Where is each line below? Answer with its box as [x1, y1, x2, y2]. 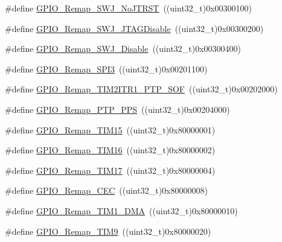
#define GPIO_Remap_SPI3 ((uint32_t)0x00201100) [5, 62, 208, 75]
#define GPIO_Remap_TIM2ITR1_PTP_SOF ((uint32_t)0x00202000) [5, 83, 278, 95]
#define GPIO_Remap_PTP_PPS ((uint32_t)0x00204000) [5, 103, 230, 115]
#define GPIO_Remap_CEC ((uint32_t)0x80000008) [5, 184, 208, 197]
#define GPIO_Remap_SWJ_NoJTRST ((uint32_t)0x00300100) [5, 2, 252, 14]
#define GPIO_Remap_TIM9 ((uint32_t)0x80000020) [5, 224, 211, 237]
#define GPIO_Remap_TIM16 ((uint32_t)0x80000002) [5, 144, 216, 156]
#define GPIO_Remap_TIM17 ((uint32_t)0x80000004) [5, 164, 216, 176]
